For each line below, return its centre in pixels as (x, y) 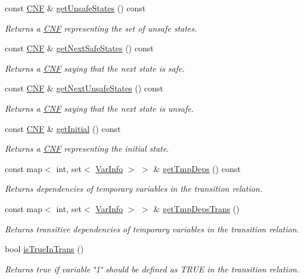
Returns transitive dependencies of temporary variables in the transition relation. (152, 229)
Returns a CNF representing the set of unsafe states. (101, 28)
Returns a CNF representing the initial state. (87, 148)
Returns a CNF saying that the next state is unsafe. (99, 108)
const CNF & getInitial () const (63, 128)
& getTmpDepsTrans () (196, 208)
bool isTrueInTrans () (44, 249)
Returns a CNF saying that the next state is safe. (95, 68)
